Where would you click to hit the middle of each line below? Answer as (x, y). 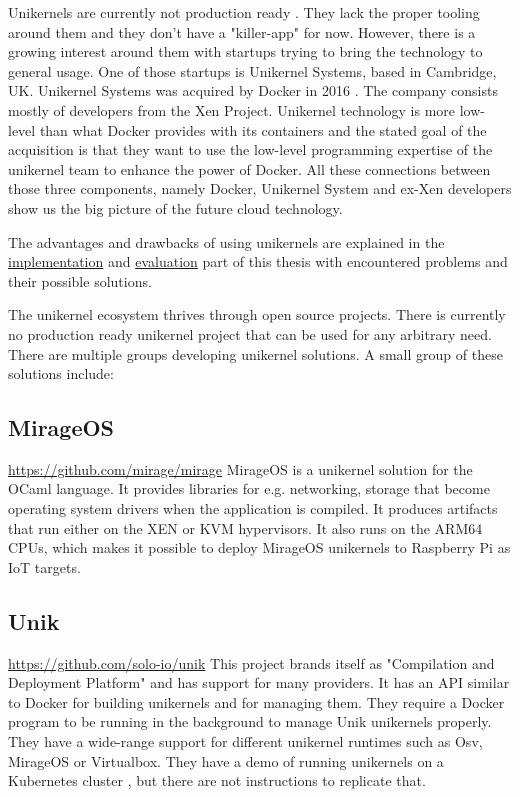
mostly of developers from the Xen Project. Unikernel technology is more (232, 109)
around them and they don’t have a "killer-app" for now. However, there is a (242, 31)
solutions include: (61, 373)
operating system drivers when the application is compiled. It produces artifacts (253, 508)
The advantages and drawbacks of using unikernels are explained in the (226, 241)
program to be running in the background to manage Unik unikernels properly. (250, 721)
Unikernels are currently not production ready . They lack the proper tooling (244, 12)
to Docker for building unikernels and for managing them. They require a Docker (256, 701)
